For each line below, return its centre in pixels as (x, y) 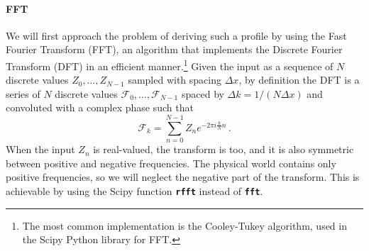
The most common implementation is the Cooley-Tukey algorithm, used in (184, 225)
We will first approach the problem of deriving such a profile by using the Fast (176, 35)
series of (23, 93)
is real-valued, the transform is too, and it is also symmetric (224, 149)
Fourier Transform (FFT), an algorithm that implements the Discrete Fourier (174, 49)
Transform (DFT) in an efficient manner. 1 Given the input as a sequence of (170, 65)
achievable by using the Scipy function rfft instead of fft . (134, 190)
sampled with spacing (175, 80)
